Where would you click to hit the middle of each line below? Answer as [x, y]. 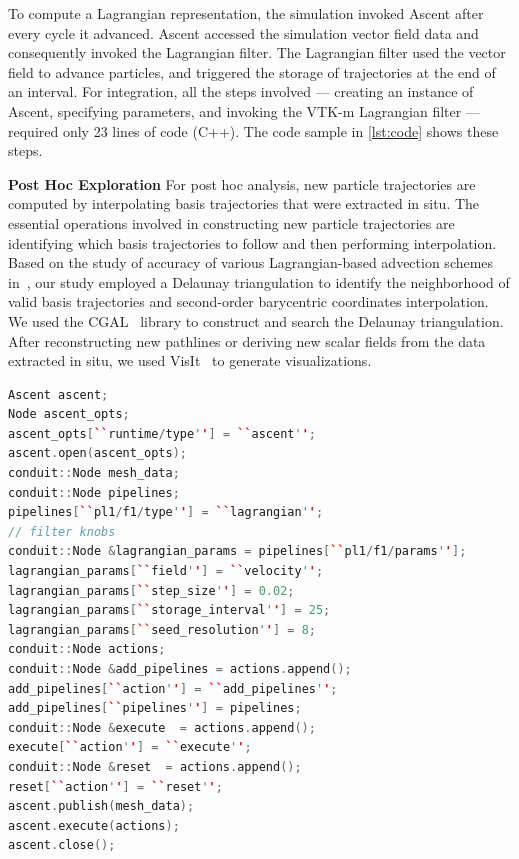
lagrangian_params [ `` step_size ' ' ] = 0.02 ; [151, 590]
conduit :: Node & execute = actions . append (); [162, 727]
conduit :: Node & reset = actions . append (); [155, 766]
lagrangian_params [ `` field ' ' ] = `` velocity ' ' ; [166, 571]
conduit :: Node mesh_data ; [94, 473]
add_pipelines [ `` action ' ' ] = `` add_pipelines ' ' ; [173, 688]
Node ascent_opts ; [69, 414]
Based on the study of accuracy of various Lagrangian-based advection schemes [251, 262]
